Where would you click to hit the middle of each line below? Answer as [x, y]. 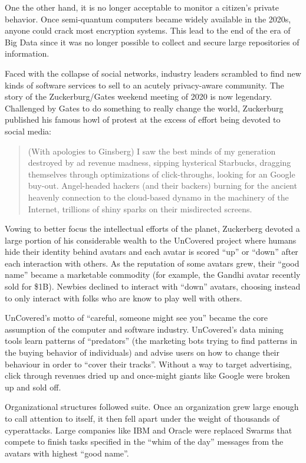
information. [27, 53]
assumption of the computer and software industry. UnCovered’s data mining [144, 329]
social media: [28, 131]
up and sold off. [33, 387]
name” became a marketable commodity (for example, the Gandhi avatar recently [153, 275]
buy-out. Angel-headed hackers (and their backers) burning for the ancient [162, 185]
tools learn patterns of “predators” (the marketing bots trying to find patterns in [151, 341]
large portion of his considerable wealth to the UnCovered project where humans [151, 240]
